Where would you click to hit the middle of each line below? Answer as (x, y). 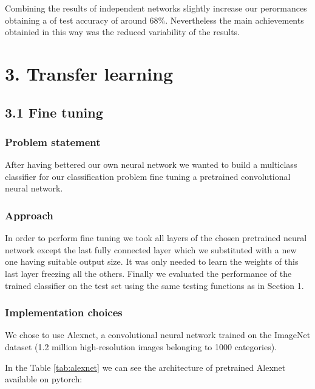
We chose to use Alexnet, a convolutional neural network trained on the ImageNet (158, 335)
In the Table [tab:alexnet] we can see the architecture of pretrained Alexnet (145, 367)
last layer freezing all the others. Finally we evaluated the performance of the (148, 273)
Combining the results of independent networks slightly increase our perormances (156, 8)
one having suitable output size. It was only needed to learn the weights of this (152, 261)
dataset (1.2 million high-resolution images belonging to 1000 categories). (141, 346)
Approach (29, 215)
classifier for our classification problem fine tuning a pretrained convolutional (148, 176)
